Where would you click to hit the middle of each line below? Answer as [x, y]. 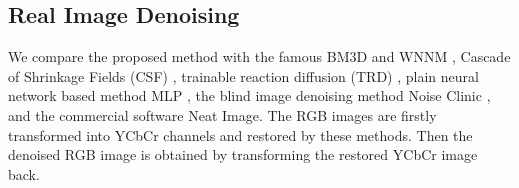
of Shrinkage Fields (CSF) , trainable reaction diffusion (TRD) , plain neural [243, 75]
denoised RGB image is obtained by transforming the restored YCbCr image [243, 154]
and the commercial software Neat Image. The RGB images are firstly [222, 114]
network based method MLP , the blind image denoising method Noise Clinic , [249, 95]
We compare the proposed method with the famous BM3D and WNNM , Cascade [259, 56]
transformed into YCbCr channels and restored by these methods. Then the [240, 134]
